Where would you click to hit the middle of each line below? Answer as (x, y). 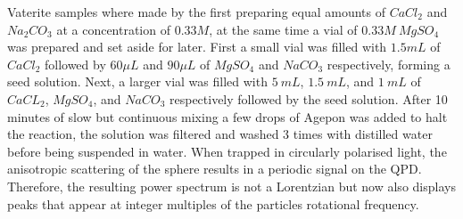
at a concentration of (113, 29)
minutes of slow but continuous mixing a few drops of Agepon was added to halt (227, 116)
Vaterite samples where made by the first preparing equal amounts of (196, 12)
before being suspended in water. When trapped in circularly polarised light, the (227, 151)
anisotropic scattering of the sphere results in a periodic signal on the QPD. (215, 169)
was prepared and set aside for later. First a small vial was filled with (197, 47)
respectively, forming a (389, 64)
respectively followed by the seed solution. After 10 (308, 98)
